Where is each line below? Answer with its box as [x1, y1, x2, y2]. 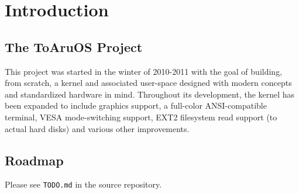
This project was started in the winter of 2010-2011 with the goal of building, [5, 65, 283, 77]
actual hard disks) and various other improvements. [5, 122, 190, 134]
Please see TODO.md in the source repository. [5, 178, 162, 190]
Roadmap [5, 151, 64, 169]
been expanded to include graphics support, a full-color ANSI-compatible [5, 99, 267, 112]
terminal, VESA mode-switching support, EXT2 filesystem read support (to [5, 110, 277, 123]
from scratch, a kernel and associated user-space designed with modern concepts [5, 77, 292, 89]
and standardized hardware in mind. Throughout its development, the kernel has [5, 88, 295, 100]
